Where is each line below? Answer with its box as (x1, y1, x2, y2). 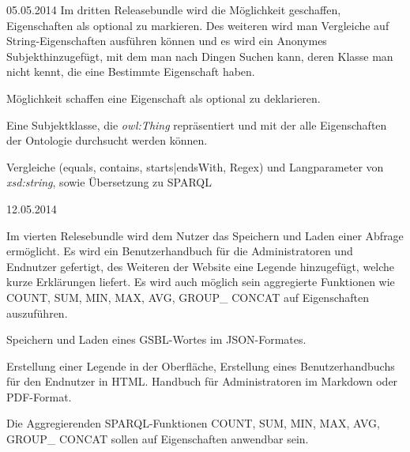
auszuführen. (6, 304, 68, 321)
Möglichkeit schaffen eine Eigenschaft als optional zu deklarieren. (6, 89, 321, 106)
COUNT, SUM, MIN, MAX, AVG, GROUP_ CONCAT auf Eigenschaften (6, 288, 369, 305)
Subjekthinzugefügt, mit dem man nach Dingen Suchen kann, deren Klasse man (6, 47, 393, 64)
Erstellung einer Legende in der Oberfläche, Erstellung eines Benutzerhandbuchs (6, 357, 395, 374)
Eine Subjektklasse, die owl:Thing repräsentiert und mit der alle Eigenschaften (6, 116, 387, 133)
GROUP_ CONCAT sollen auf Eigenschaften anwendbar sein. (6, 431, 309, 447)
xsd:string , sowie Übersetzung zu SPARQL (6, 174, 212, 190)
